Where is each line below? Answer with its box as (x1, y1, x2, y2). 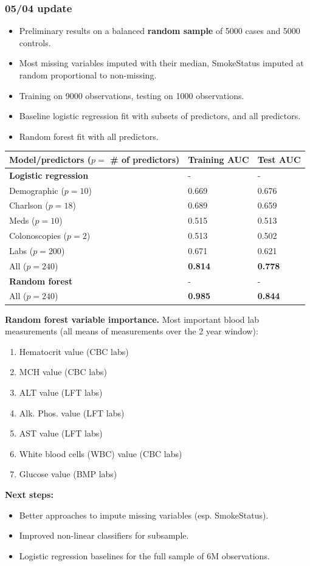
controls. (19, 36, 51, 49)
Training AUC (188, 153, 249, 165)
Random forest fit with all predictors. (19, 129, 159, 142)
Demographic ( (9, 184, 64, 196)
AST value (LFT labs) (19, 427, 103, 440)
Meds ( (9, 214, 35, 227)
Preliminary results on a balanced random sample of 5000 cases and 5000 (19, 24, 300, 37)
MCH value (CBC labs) (19, 365, 107, 378)
